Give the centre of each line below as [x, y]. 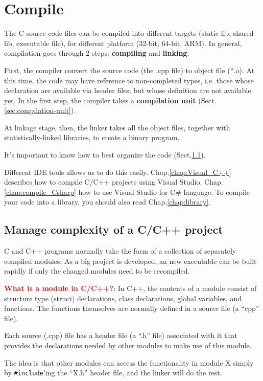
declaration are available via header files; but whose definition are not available [128, 90]
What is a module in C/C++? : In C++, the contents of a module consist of [130, 288]
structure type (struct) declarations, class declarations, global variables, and [123, 298]
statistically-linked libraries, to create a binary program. [92, 137]
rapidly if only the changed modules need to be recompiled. [97, 271]
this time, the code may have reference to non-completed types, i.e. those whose [129, 80]
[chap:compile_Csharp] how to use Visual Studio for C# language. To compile [127, 192]
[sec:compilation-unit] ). [40, 110]
